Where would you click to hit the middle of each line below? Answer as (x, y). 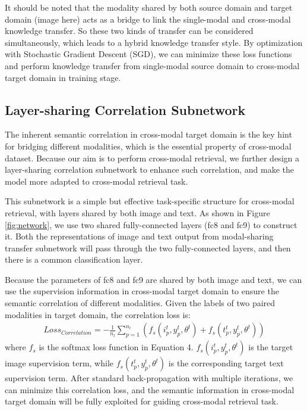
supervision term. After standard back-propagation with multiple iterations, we (149, 378)
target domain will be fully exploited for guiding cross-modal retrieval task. (142, 401)
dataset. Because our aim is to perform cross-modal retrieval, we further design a (152, 158)
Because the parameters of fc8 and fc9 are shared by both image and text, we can (153, 279)
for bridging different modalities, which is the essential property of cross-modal (148, 146)
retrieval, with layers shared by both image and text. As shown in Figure (137, 212)
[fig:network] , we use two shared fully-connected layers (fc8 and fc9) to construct (151, 224)
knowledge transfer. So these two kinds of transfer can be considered (129, 31)
